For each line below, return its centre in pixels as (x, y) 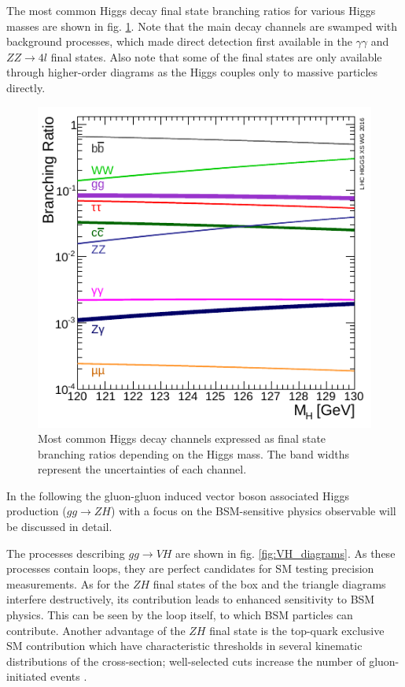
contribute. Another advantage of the (96, 630)
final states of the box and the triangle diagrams (269, 583)
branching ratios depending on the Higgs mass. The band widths (193, 453)
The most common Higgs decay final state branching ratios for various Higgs (191, 10)
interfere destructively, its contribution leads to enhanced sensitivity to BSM (191, 599)
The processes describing (66, 553)
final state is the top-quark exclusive (297, 630)
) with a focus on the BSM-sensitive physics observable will (254, 511)
